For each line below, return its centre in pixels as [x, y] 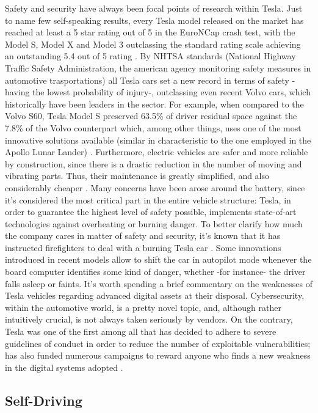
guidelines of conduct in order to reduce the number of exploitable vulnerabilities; [158, 343]
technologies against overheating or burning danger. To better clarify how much [154, 223]
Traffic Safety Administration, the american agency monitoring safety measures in [158, 68]
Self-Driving [44, 400]
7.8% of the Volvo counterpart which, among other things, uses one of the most [153, 127]
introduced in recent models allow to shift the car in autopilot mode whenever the [158, 259]
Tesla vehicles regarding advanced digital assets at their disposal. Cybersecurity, [155, 295]
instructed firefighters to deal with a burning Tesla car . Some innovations [143, 247]
